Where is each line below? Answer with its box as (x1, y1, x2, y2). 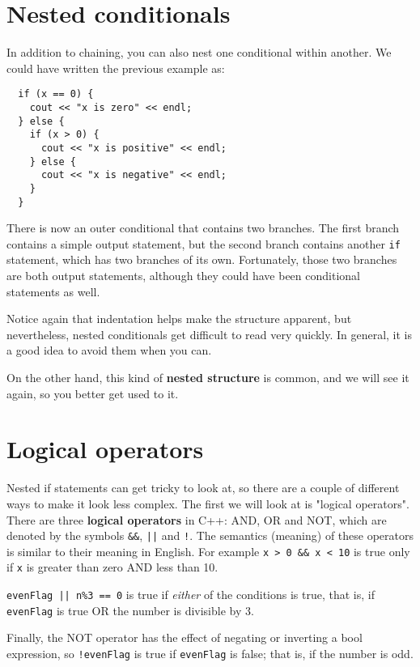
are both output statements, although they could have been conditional (6, 267, 360, 284)
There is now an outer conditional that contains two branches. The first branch (6, 219, 400, 236)
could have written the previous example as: (6, 59, 225, 76)
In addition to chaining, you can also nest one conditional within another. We (6, 44, 392, 61)
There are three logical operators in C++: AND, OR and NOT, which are (6, 511, 387, 528)
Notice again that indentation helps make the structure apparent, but (6, 310, 352, 327)
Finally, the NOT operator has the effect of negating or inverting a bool (6, 629, 363, 646)
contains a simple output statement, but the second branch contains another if (6, 235, 401, 252)
